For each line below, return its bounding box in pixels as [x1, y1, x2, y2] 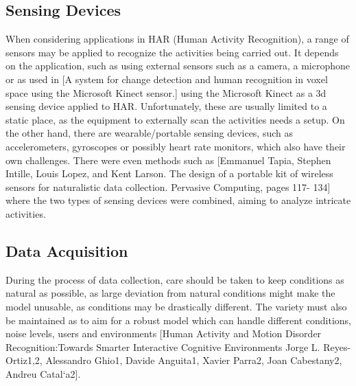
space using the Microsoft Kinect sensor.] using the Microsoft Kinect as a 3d [5, 85, 327, 100]
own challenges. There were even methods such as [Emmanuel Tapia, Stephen [5, 152, 331, 167]
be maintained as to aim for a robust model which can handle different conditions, [5, 313, 351, 327]
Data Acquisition [5, 240, 128, 261]
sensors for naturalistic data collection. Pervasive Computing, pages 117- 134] [5, 179, 331, 194]
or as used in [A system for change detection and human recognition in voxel [5, 71, 328, 86]
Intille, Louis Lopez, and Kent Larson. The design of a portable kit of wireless [5, 166, 333, 181]
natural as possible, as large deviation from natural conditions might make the [5, 286, 335, 300]
